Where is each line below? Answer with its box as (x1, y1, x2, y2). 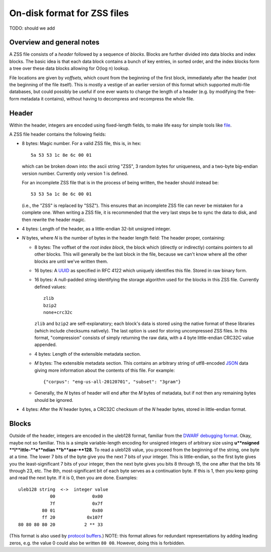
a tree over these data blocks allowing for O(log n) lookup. (9, 65, 130, 71)
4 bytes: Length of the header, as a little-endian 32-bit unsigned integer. (22, 226, 171, 232)
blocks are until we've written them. (34, 258, 108, 264)
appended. (34, 342, 57, 348)
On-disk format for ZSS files (9, 8, 129, 19)
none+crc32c (43, 309, 73, 315)
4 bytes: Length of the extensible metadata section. (34, 351, 142, 357)
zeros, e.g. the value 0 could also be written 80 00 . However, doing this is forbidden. (9, 540, 185, 546)
